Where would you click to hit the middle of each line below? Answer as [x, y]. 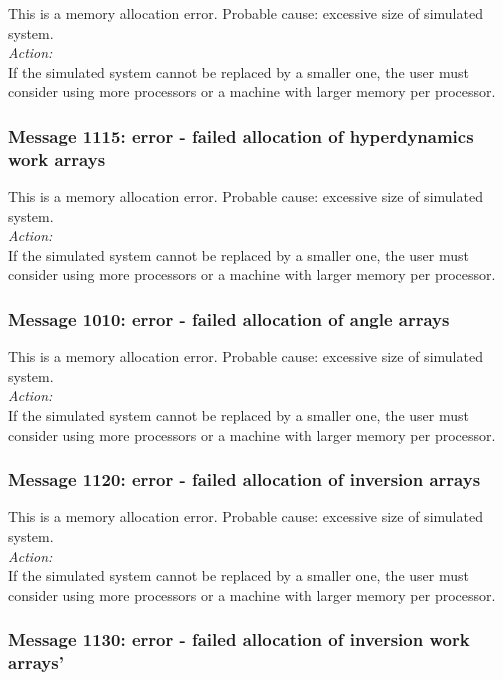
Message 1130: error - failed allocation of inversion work [239, 639]
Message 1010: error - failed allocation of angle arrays [229, 319]
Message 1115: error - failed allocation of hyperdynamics [241, 135]
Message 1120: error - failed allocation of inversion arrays [244, 479]
